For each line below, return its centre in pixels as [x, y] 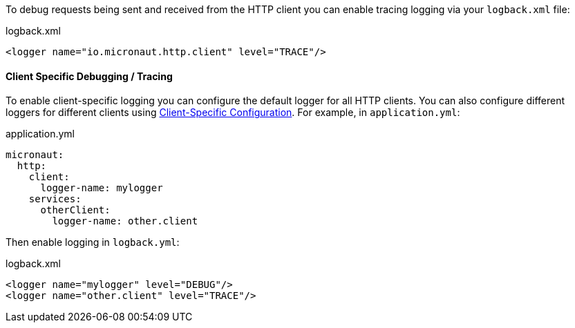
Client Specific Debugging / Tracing [89, 76]
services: [55, 199]
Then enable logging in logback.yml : [93, 242]
